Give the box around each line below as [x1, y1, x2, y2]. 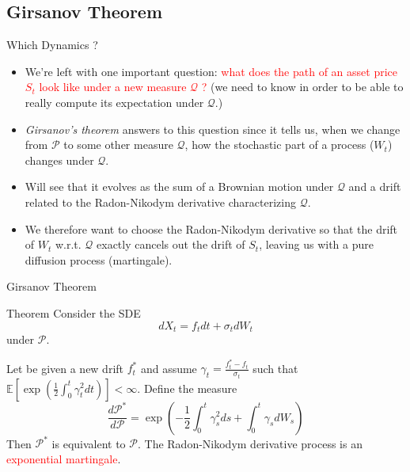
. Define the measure [137, 379, 237, 396]
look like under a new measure [39, 78, 187, 95]
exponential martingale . [6, 450, 121, 466]
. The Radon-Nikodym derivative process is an [137, 435, 363, 451]
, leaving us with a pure [259, 236, 374, 253]
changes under [25, 151, 94, 168]
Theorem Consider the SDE [6, 304, 141, 321]
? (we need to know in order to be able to [201, 78, 404, 95]
